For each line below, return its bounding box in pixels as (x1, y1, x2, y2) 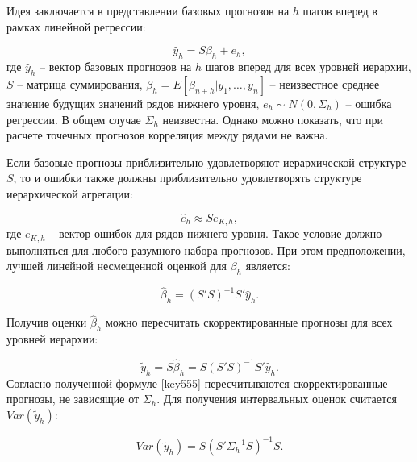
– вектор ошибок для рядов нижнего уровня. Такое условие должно (49, 225, 382, 242)
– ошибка (345, 95, 392, 111)
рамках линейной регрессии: (6, 18, 146, 35)
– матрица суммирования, (17, 76, 143, 92)
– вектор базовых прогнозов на (40, 58, 192, 75)
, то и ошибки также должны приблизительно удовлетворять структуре (13, 169, 362, 186)
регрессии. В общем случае (6, 110, 141, 127)
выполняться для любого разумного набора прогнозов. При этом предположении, (6, 241, 406, 258)
